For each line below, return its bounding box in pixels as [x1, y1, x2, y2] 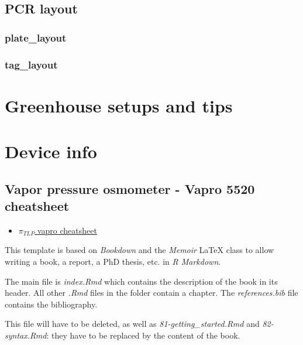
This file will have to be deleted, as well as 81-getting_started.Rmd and [5, 317, 260, 330]
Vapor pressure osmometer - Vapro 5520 [5, 179, 255, 197]
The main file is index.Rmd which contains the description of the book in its [5, 275, 278, 287]
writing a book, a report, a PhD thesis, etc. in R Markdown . [5, 255, 221, 267]
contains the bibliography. [5, 298, 98, 310]
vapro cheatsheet [37, 224, 97, 236]
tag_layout [5, 57, 58, 71]
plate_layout [5, 30, 67, 45]
